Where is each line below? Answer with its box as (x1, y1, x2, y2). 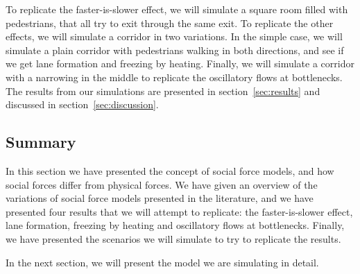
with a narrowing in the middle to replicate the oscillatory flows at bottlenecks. (6, 69, 343, 84)
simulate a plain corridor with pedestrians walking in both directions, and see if (6, 42, 344, 57)
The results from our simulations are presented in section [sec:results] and (6, 83, 320, 98)
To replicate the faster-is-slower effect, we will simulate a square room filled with (6, 2, 348, 16)
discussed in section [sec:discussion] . (6, 97, 159, 112)
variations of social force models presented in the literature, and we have (6, 191, 314, 205)
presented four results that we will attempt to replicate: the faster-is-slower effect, (6, 204, 353, 219)
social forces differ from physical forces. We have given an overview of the (6, 177, 318, 191)
